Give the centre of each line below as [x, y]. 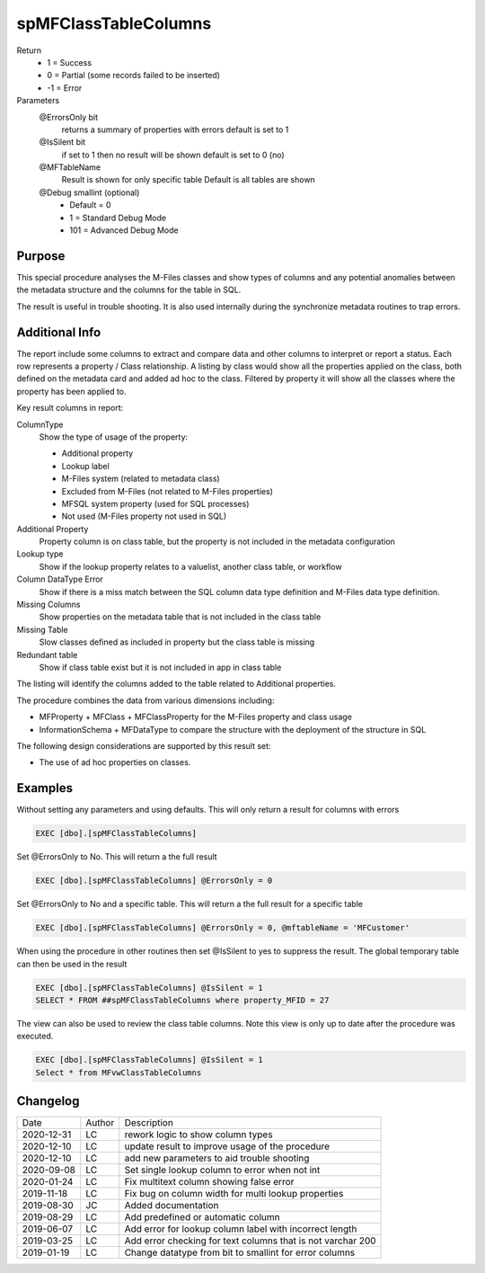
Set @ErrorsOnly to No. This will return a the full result [117, 857]
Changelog [48, 1101]
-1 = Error [65, 88]
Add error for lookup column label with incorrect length [241, 1229]
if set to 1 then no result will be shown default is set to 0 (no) [173, 155]
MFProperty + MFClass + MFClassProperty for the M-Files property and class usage [195, 717]
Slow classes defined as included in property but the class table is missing [177, 642]
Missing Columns [48, 605]
